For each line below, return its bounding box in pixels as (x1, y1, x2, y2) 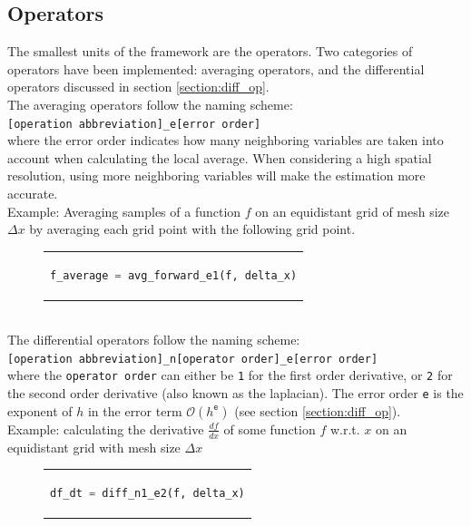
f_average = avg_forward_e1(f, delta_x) (50, 268, 298, 282)
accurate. (7, 184, 58, 203)
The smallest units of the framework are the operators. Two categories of (7, 42, 413, 61)
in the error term (87, 401, 182, 420)
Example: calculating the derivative (7, 419, 204, 438)
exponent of (7, 401, 73, 420)
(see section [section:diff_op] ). (234, 401, 401, 420)
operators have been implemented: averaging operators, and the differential (7, 59, 425, 78)
